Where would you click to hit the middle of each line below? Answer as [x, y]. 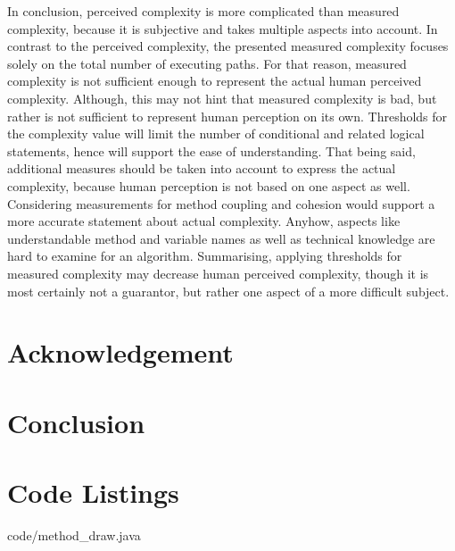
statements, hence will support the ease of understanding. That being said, [211, 150]
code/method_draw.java [74, 534]
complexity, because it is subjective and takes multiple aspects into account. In [223, 28]
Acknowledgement [120, 352]
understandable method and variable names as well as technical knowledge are [221, 238]
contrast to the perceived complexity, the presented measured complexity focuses [228, 46]
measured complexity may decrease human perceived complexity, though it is [218, 273]
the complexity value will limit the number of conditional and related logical [216, 134]
